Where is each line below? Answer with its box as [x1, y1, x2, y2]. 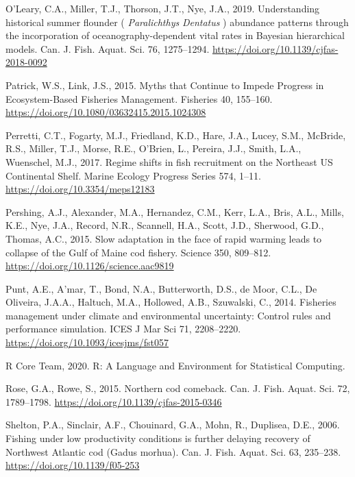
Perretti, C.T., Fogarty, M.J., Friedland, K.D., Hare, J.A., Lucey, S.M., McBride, [5, 127, 346, 142]
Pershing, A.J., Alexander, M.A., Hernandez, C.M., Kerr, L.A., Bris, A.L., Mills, [5, 204, 344, 219]
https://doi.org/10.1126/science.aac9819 [5, 258, 174, 273]
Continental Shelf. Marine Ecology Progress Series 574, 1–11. [5, 168, 261, 182]
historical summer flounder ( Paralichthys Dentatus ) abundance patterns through [5, 14, 349, 29]
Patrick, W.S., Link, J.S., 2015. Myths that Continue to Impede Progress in [5, 77, 324, 92]
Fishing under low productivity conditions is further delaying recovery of [5, 431, 310, 445]
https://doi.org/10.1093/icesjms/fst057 [5, 335, 169, 350]
